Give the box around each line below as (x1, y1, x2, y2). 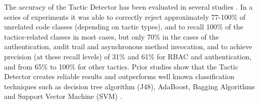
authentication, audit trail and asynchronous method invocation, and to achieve (4, 41, 252, 52)
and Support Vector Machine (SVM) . (4, 91, 122, 101)
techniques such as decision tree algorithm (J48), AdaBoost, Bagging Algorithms (4, 81, 255, 91)
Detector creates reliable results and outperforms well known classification (4, 71, 235, 82)
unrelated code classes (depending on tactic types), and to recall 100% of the (4, 21, 243, 32)
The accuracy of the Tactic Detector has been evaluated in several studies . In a (4, 2, 253, 12)
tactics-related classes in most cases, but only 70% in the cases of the (4, 31, 219, 42)
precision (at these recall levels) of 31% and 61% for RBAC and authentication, (4, 51, 251, 61)
